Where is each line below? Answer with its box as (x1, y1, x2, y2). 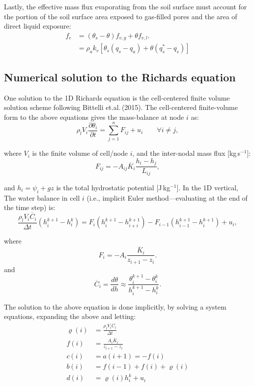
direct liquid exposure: (4, 21, 71, 31)
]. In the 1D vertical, (176, 182, 239, 192)
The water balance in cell (4, 192, 80, 203)
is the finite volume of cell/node (32, 148, 128, 158)
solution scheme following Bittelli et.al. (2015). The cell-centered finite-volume (4, 102, 238, 112)
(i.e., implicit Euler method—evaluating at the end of (86, 192, 248, 203)
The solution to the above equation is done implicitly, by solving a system (4, 301, 226, 312)
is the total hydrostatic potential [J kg (56, 182, 170, 192)
